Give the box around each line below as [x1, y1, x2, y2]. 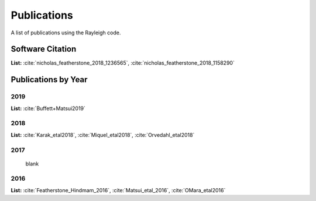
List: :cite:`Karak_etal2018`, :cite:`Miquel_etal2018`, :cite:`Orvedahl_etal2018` [11, 131, 195, 138]
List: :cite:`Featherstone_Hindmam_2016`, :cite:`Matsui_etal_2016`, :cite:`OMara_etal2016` [11, 186, 226, 193]
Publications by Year [11, 75, 88, 84]
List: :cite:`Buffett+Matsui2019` [11, 105, 86, 112]
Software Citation [11, 44, 77, 54]
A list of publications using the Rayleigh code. [11, 29, 121, 36]
